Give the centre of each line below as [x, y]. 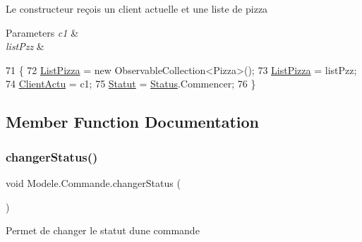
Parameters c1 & [42, 32]
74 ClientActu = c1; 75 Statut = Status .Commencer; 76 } [131, 84]
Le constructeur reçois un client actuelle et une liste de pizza [137, 8]
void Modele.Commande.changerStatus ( [93, 182]
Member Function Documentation [133, 122]
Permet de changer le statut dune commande [103, 230]
